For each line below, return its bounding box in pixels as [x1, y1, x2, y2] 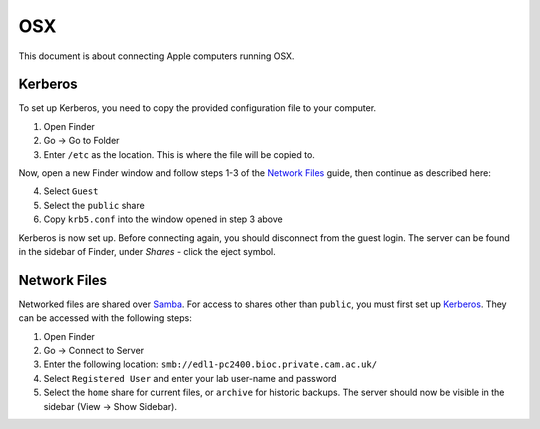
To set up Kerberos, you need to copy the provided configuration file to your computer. [18, 102, 377, 114]
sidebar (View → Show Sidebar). [43, 400, 177, 412]
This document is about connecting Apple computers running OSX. [18, 50, 295, 62]
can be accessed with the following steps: [18, 312, 192, 324]
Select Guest [43, 185, 99, 197]
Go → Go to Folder [43, 135, 120, 147]
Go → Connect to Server [43, 345, 145, 357]
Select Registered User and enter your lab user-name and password [43, 372, 337, 384]
